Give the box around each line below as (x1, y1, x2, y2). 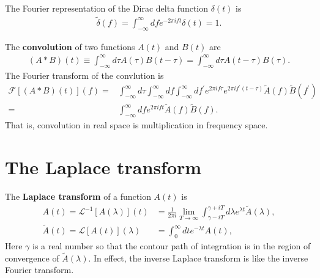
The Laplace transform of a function (5, 189, 151, 202)
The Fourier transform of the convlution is (5, 68, 164, 81)
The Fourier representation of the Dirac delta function (5, 2, 209, 14)
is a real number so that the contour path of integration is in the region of (32, 239, 311, 252)
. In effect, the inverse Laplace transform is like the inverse (88, 251, 308, 264)
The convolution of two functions (5, 40, 135, 53)
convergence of (5, 251, 59, 264)
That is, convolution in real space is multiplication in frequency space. (5, 119, 268, 131)
